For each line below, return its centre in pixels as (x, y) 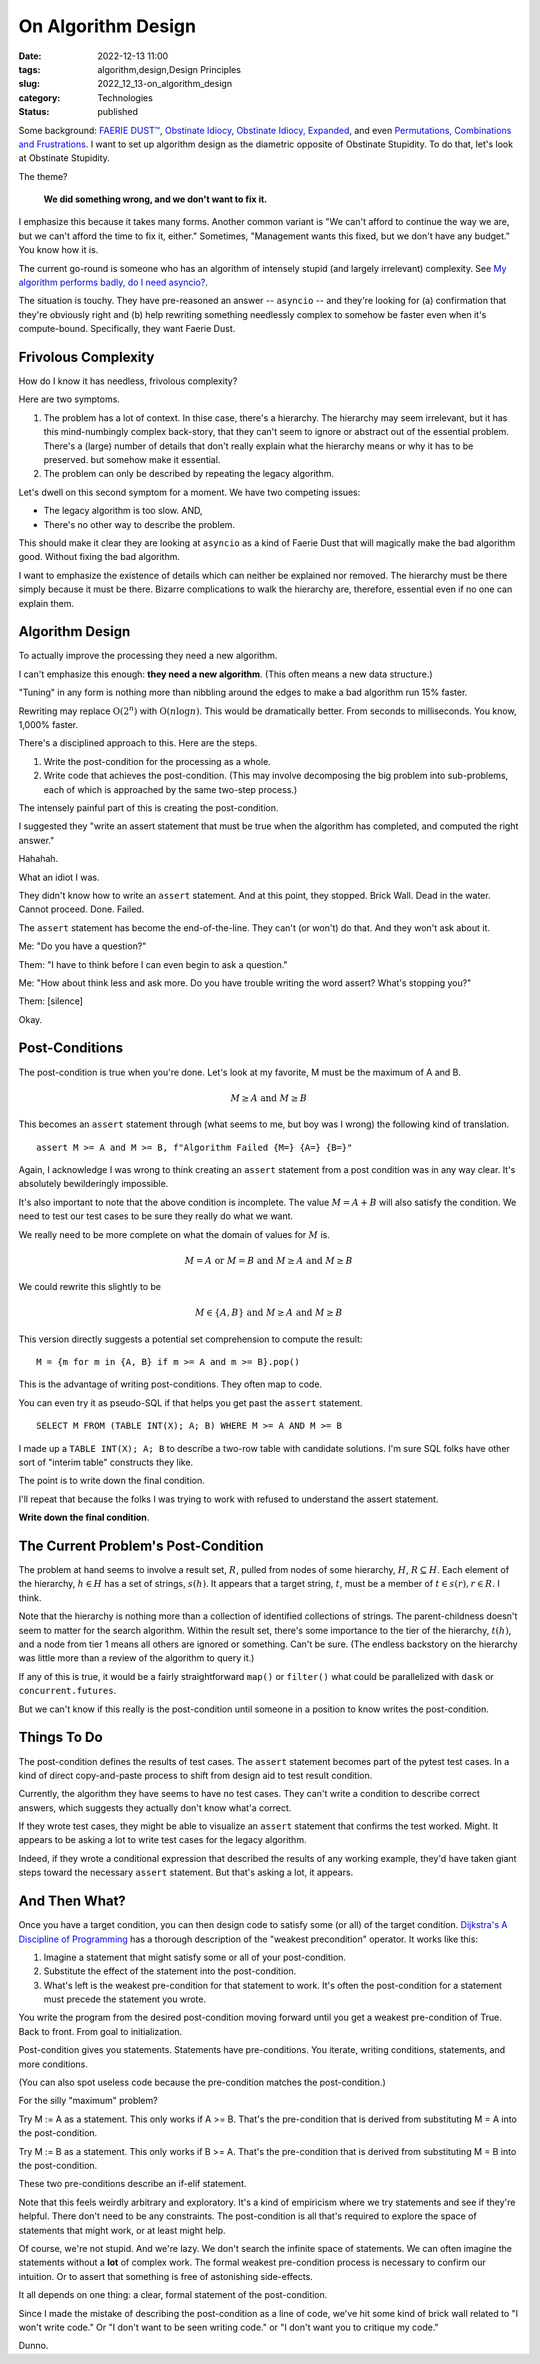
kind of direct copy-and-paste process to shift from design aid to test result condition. (195, 1775)
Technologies (125, 97)
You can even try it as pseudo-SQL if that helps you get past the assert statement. (191, 1402)
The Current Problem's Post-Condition (141, 1545)
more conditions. (53, 2064)
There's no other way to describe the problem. (139, 524)
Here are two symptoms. (69, 399)
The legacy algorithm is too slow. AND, (123, 511)
